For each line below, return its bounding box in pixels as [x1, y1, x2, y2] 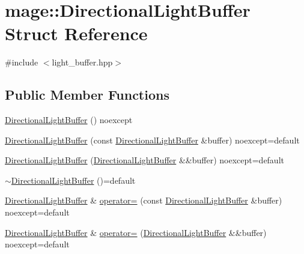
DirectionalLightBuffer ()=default [11, 174, 136, 186]
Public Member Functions [5, 85, 169, 104]
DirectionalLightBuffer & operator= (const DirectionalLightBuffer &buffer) [5, 194, 282, 207]
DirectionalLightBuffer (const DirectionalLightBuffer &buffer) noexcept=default [5, 133, 300, 146]
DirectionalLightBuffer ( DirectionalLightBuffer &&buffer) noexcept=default [5, 154, 284, 166]
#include [5, 56, 38, 68]
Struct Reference [5, 21, 148, 46]
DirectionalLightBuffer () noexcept [5, 113, 133, 126]
